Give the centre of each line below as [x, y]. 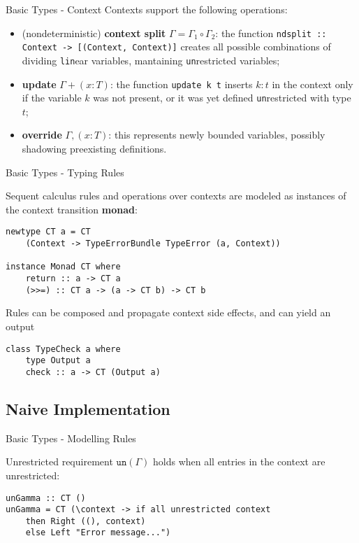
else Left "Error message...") [98, 533]
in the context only [313, 84]
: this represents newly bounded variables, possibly [217, 135]
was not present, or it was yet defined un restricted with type [222, 98]
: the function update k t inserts [181, 84]
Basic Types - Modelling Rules [71, 438]
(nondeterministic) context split [94, 33]
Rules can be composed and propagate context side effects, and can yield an [168, 312]
